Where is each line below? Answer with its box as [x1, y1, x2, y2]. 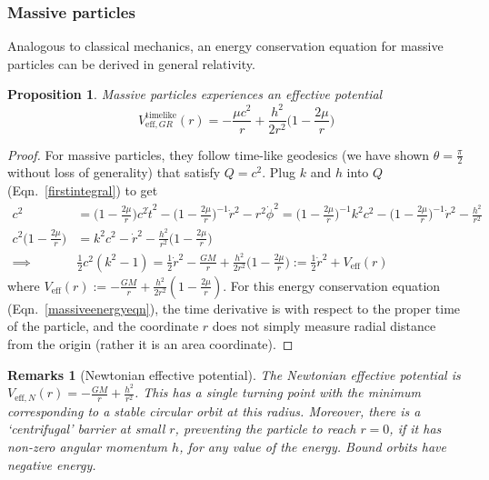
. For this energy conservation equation [223, 275, 441, 295]
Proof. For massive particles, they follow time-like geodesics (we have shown [7, 145, 430, 164]
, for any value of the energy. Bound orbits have [179, 436, 446, 455]
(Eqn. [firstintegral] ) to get [7, 180, 158, 199]
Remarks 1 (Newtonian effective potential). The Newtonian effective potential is [7, 365, 461, 384]
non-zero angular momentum [7, 436, 168, 455]
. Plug [262, 163, 295, 182]
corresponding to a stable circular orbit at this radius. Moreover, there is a [7, 401, 421, 420]
